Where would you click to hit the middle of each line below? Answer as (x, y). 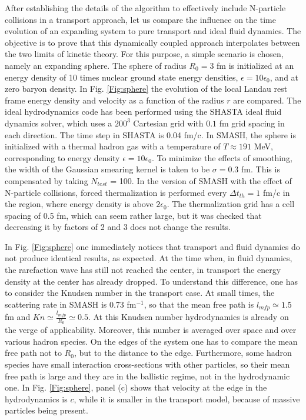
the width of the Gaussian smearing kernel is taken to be (107, 169)
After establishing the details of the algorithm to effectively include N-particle (145, 8)
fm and (18, 317)
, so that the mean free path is (199, 304)
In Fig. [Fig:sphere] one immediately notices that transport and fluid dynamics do (152, 246)
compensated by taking (46, 180)
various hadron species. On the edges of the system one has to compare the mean (151, 341)
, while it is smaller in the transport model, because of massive (187, 399)
